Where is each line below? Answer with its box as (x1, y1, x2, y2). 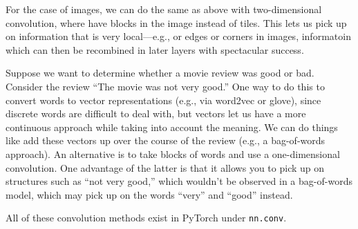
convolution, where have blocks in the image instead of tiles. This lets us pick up (6, 15, 347, 30)
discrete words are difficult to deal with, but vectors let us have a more (6, 106, 306, 121)
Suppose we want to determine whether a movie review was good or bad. (6, 66, 314, 80)
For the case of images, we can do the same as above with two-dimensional (6, 2, 322, 16)
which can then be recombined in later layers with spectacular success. (6, 42, 304, 57)
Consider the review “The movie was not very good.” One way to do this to (6, 79, 325, 93)
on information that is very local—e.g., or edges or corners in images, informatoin (6, 29, 351, 43)
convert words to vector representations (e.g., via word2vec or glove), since (6, 92, 321, 107)
